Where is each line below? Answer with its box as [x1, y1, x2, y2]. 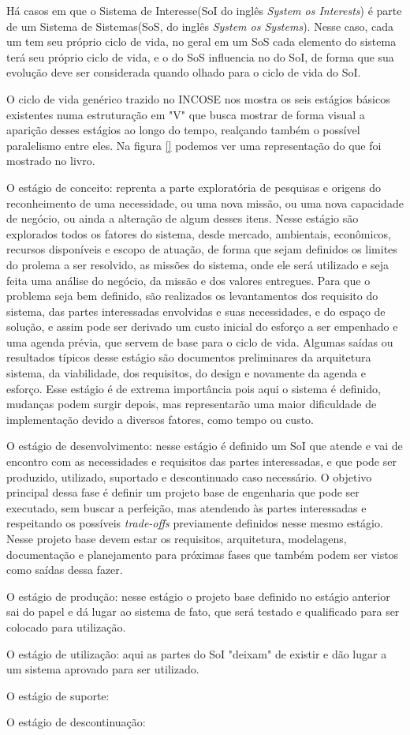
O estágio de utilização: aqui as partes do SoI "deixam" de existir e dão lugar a [6, 645, 387, 662]
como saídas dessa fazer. [6, 561, 123, 578]
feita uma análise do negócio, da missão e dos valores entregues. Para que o [6, 272, 371, 288]
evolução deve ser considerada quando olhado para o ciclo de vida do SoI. [6, 64, 361, 81]
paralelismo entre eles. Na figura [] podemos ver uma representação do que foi [6, 137, 382, 153]
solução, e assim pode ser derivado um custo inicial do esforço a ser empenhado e [6, 318, 398, 335]
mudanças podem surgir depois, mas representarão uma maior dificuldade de [6, 396, 377, 412]
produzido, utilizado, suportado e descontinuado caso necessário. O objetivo [6, 468, 372, 485]
